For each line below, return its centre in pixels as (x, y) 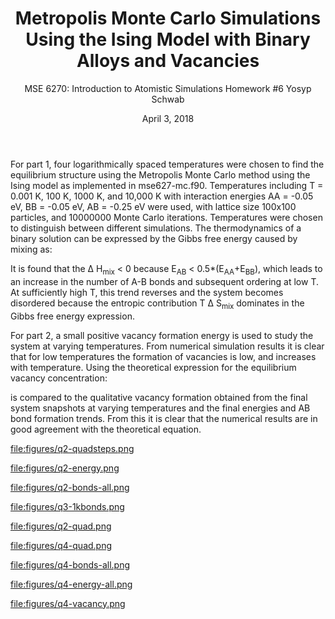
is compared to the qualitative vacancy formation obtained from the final (159, 397)
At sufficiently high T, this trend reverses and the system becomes (147, 292)
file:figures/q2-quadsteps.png (72, 448)
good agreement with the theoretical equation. (106, 429)
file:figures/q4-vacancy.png (68, 603)
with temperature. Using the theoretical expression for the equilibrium (153, 367)
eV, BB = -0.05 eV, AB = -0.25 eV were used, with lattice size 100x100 (153, 206)
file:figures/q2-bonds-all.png (70, 487)
